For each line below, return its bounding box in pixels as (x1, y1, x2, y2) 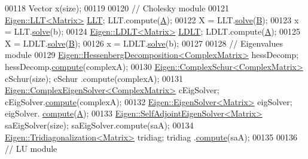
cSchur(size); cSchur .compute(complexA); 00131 (5, 72, 184, 84)
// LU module (5, 142, 57, 155)
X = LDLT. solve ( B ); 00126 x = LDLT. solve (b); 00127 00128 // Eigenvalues (5, 36, 283, 49)
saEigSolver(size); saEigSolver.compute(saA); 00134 (5, 118, 194, 131)
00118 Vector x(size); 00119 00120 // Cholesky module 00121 (5, 2, 230, 14)
